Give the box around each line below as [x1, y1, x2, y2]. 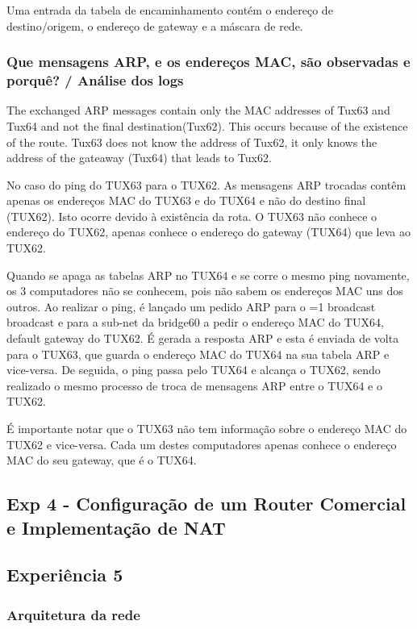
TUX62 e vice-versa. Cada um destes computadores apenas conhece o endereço [6, 435, 397, 452]
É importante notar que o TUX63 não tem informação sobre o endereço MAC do [6, 420, 407, 437]
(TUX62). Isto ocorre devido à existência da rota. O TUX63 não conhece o [6, 207, 377, 224]
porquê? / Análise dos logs [6, 70, 184, 90]
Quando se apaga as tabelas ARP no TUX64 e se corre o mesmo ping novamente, [6, 266, 410, 283]
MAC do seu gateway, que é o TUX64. [6, 452, 197, 469]
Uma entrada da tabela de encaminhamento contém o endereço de [6, 2, 333, 18]
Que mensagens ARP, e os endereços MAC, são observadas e [6, 52, 411, 72]
